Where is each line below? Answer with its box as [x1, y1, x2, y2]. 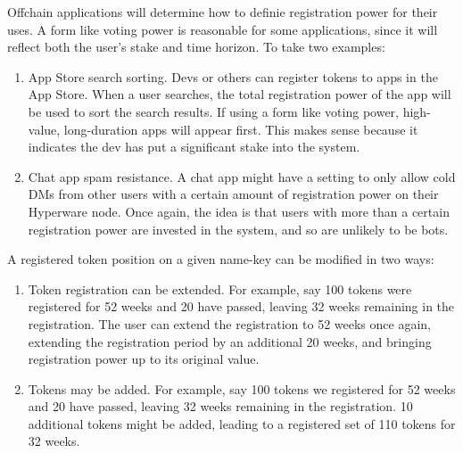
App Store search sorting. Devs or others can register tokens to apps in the [28, 67, 438, 86]
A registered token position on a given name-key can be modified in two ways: [7, 250, 434, 268]
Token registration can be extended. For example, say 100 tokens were [28, 279, 412, 298]
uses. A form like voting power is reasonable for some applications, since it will [7, 20, 438, 38]
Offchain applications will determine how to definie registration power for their [7, 3, 438, 21]
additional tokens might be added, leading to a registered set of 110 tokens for [28, 414, 456, 432]
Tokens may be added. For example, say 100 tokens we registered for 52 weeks [28, 379, 456, 398]
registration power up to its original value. [28, 350, 260, 368]
